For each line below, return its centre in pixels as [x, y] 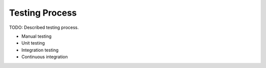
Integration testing [40, 50]
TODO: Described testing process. [44, 27]
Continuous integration [45, 57]
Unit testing [33, 43]
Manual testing [36, 36]
